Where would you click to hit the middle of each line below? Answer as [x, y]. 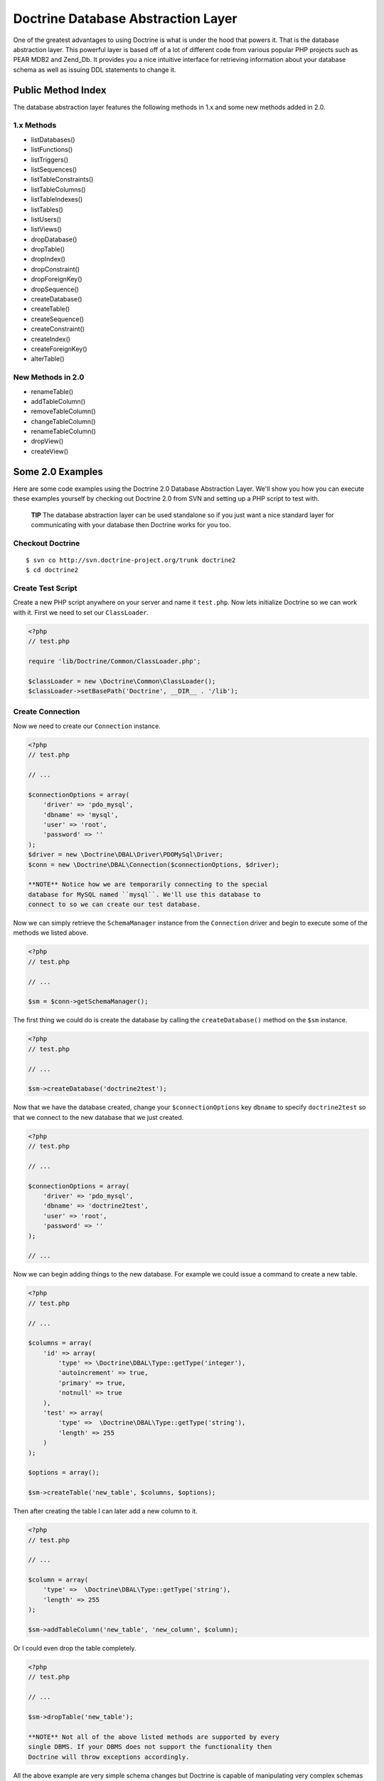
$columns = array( [60, 1343]
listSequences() [54, 169]
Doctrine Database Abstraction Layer [125, 19]
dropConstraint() [55, 269]
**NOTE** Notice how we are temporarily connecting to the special [148, 884]
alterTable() [48, 359]
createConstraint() [58, 329]
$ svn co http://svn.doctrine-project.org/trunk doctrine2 [131, 560]
